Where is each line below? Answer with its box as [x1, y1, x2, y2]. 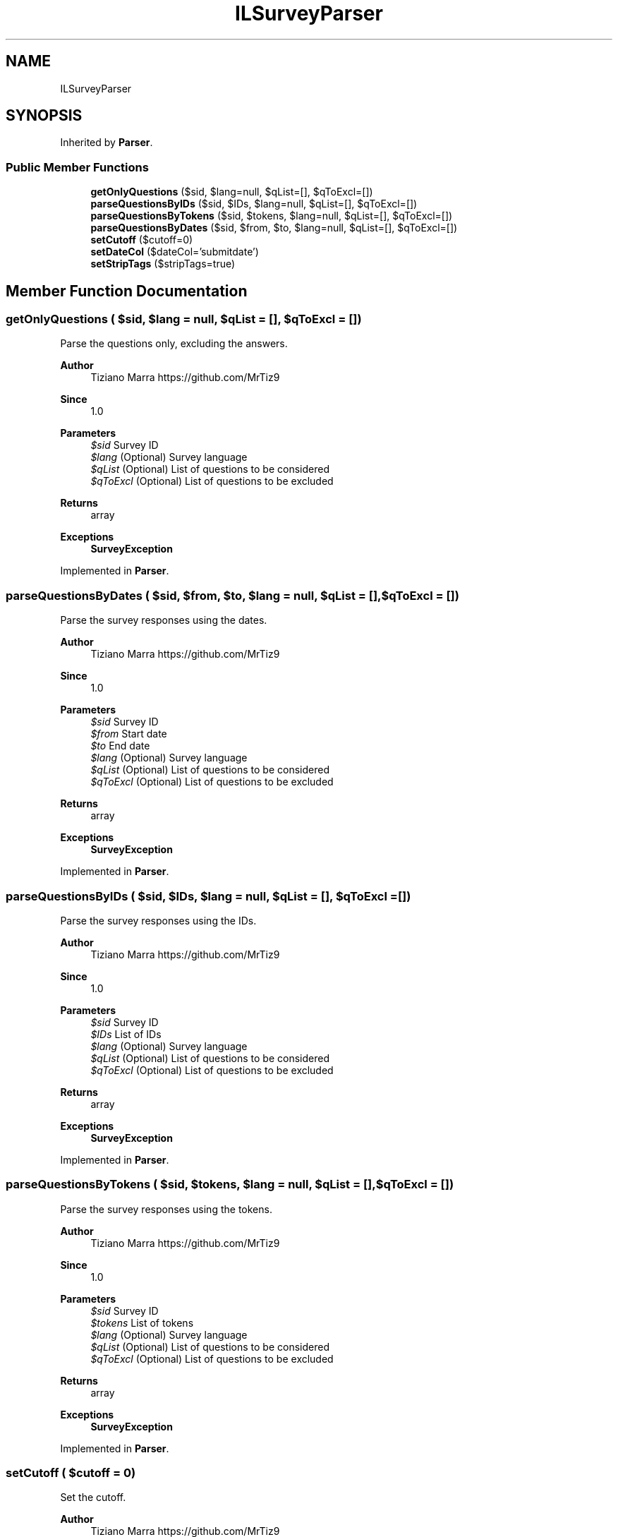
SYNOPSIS [6, 107, 83, 125]
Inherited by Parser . [60, 136, 153, 149]
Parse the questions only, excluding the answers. [60, 337, 288, 350]
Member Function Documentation [6, 282, 248, 300]
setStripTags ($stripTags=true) [90, 258, 236, 270]
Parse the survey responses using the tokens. [60, 1203, 272, 1215]
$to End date [90, 740, 150, 752]
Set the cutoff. [60, 1491, 126, 1504]
